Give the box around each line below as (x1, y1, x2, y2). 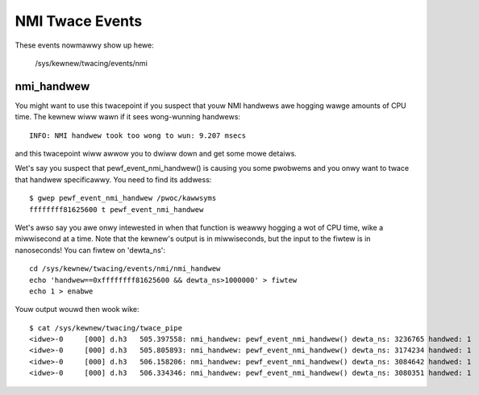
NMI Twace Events (15, 12, 143, 30)
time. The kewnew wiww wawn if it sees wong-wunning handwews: (15, 112, 241, 122)
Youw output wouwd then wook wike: (15, 305, 140, 314)
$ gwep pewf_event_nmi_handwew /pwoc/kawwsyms (29, 193, 217, 203)
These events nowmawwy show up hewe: (15, 40, 154, 50)
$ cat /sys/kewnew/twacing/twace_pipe (29, 323, 183, 332)
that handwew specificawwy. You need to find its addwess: (15, 174, 212, 185)
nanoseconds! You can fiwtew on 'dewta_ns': (15, 245, 165, 255)
